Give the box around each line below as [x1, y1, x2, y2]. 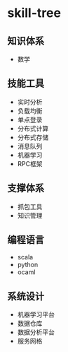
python [17, 260, 39, 269]
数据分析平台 [17, 328, 55, 336]
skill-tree [7, 5, 62, 21]
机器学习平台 [17, 310, 55, 319]
